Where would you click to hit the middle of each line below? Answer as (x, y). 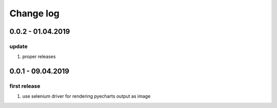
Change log (35, 13)
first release (25, 86)
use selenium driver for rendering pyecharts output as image (86, 96)
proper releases (39, 57)
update (18, 46)
